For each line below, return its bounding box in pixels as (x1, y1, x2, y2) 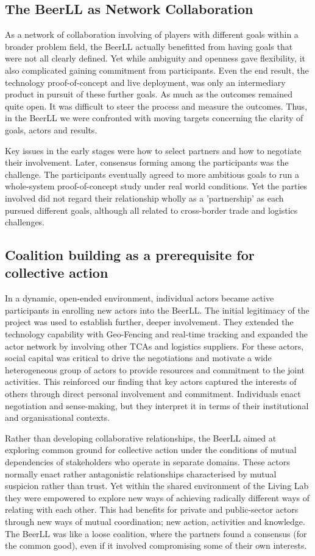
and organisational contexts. (5, 411, 110, 424)
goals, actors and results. (5, 123, 97, 136)
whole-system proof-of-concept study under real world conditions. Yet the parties (5, 180, 308, 192)
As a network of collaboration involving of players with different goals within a (5, 28, 299, 41)
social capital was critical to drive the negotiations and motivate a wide (5, 351, 272, 364)
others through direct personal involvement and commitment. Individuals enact (5, 387, 301, 400)
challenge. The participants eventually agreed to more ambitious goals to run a (5, 167, 299, 180)
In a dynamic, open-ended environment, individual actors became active (5, 292, 274, 304)
